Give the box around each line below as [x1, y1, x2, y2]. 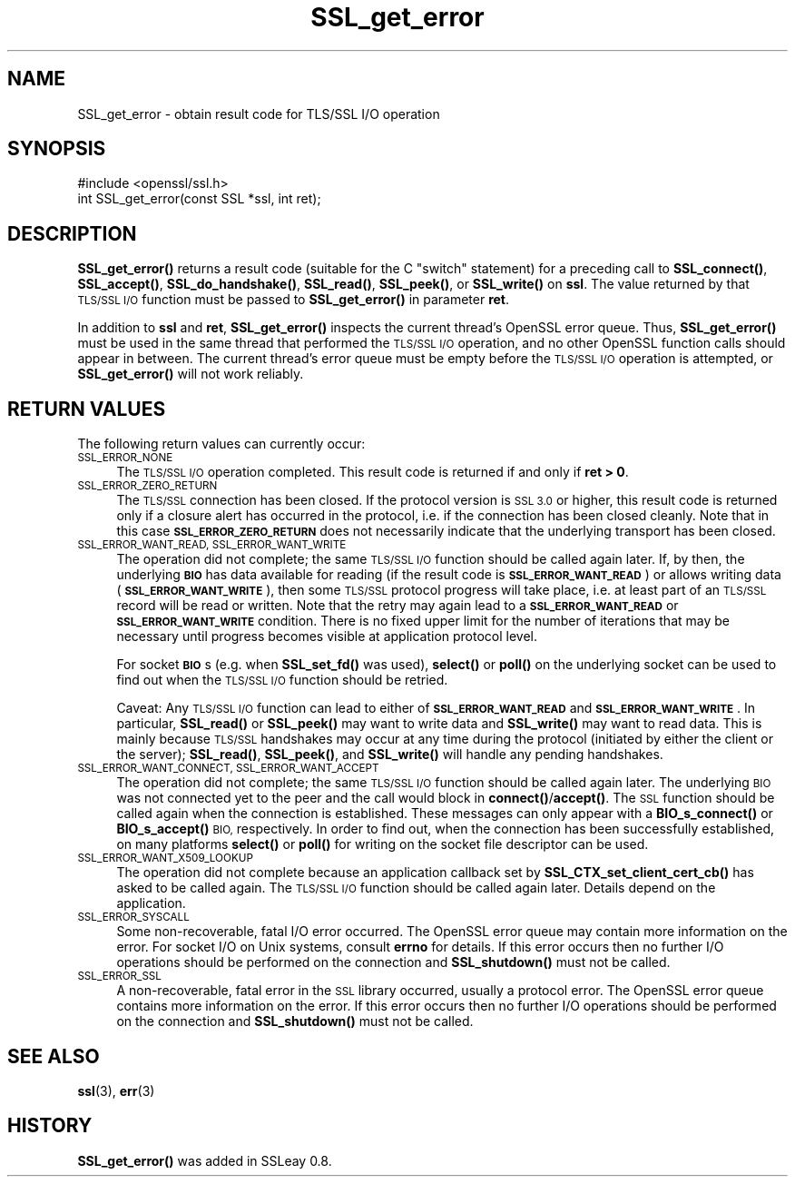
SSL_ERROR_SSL [77, 970, 162, 983]
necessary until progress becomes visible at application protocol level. [116, 628, 538, 645]
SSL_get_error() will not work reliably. [77, 366, 304, 382]
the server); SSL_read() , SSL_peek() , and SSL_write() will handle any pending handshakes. [116, 746, 663, 763]
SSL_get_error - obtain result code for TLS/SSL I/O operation [77, 105, 440, 122]
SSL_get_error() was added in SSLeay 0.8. [77, 1152, 332, 1169]
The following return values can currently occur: [77, 436, 366, 452]
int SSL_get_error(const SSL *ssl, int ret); [77, 191, 321, 207]
